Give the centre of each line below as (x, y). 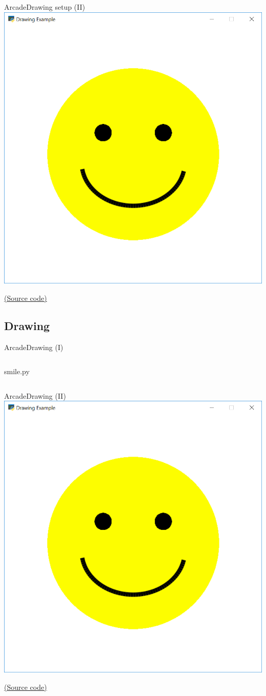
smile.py (17, 371)
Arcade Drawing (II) (35, 395)
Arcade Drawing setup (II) (45, 7)
